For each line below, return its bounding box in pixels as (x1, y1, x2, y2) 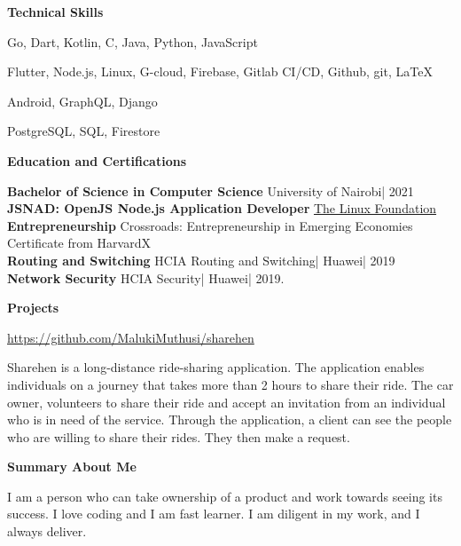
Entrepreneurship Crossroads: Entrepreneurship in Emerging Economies (7, 216, 413, 234)
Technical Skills (7, 3, 104, 20)
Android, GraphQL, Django (7, 91, 158, 110)
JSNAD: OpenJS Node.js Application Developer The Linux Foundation (7, 199, 437, 218)
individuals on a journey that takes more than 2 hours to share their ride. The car (7, 375, 454, 393)
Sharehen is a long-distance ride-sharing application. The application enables (7, 358, 425, 376)
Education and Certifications (7, 151, 186, 170)
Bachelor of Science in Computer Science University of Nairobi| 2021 (7, 181, 414, 200)
